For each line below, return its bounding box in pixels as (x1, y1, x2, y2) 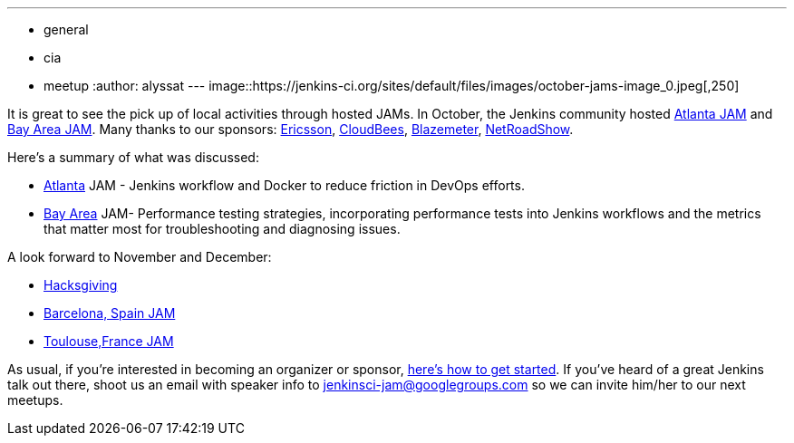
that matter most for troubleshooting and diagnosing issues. (44, 221, 401, 236)
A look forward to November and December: (7, 249, 272, 265)
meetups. (7, 392, 63, 408)
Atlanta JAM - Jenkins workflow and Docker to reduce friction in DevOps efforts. (44, 178, 525, 193)
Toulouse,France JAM (44, 333, 174, 349)
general (44, 22, 89, 37)
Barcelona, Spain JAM (44, 305, 176, 321)
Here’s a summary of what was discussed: (7, 149, 259, 165)
